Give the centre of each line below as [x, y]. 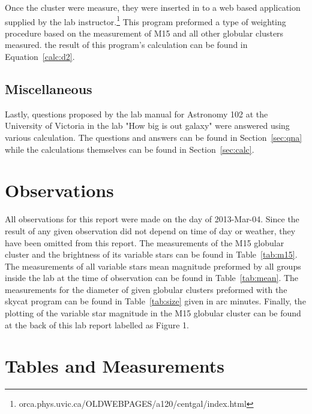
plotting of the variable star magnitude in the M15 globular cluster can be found [153, 313]
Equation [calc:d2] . [40, 57]
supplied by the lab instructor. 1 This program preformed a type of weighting [145, 20]
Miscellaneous [49, 89]
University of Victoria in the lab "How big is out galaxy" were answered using [147, 126]
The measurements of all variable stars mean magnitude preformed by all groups [153, 266]
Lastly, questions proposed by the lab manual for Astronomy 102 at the [136, 114]
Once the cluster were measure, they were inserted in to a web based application [153, 7]
